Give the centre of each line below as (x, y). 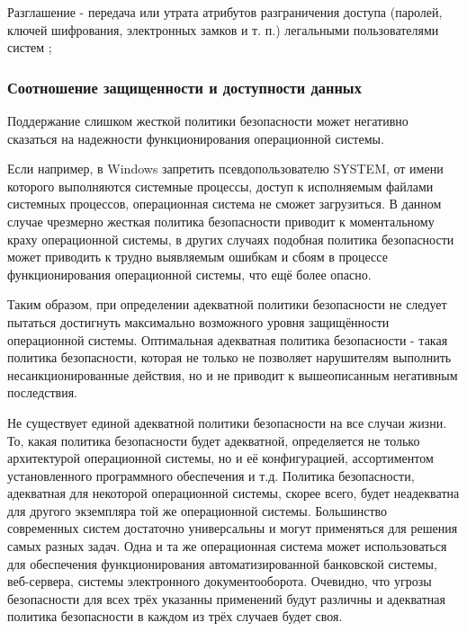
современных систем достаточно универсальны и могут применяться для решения (233, 528)
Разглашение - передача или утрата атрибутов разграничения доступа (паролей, (225, 12)
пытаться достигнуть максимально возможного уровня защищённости (198, 321)
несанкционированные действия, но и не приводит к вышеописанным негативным (233, 374)
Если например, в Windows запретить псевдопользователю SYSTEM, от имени (225, 169)
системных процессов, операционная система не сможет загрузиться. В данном (225, 204)
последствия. (42, 392)
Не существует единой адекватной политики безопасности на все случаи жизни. (227, 422)
